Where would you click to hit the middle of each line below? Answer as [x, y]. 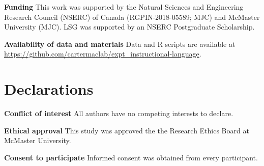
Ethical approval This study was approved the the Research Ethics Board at [127, 130]
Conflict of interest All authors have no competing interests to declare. [119, 113]
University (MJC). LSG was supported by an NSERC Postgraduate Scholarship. [129, 27]
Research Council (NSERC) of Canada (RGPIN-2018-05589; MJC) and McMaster [132, 17]
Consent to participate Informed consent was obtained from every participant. [131, 157]
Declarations [49, 89]
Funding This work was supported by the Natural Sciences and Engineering [124, 7]
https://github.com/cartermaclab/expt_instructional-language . [103, 54]
